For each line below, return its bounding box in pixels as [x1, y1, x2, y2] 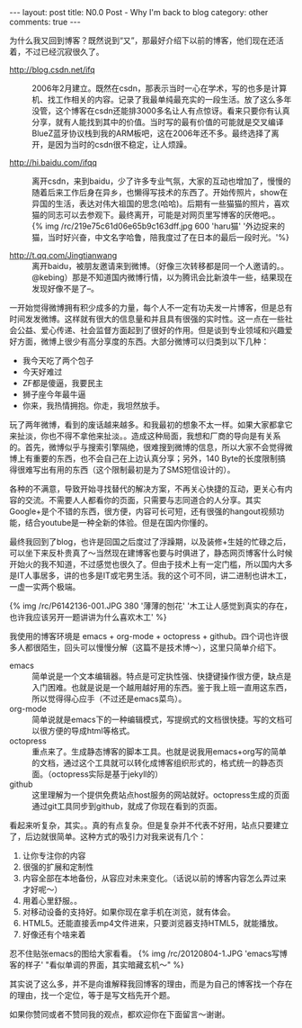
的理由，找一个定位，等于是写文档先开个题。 [9, 990, 175, 1000]
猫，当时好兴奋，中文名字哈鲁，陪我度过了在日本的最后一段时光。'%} [31, 232, 289, 242]
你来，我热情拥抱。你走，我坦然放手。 [22, 401, 164, 410]
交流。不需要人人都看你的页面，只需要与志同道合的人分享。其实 [24, 495, 262, 505]
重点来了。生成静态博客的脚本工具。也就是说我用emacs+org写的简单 [31, 746, 287, 757]
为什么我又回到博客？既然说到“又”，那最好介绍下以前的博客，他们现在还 [9, 35, 277, 46]
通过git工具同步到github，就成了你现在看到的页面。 [31, 801, 223, 811]
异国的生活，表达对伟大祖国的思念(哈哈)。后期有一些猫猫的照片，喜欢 [31, 198, 290, 209]
